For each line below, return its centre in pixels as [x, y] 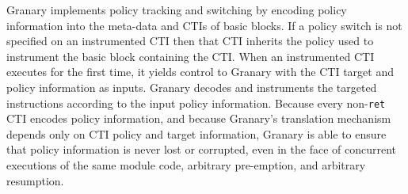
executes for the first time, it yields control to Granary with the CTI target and [200, 72]
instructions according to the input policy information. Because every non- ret [196, 103]
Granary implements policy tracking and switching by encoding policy [177, 10]
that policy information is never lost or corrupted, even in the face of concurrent [201, 149]
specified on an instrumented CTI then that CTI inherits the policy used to [190, 41]
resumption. [35, 180]
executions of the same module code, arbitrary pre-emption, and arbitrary [186, 165]
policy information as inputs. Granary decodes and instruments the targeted [192, 87]
